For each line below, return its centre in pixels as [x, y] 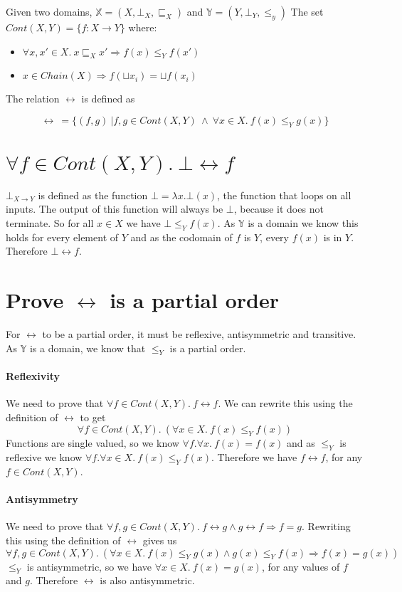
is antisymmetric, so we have [89, 566]
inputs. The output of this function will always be [115, 209]
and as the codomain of [181, 237]
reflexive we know [44, 457]
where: [143, 27]
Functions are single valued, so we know [92, 443]
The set [307, 11]
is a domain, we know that [88, 348]
